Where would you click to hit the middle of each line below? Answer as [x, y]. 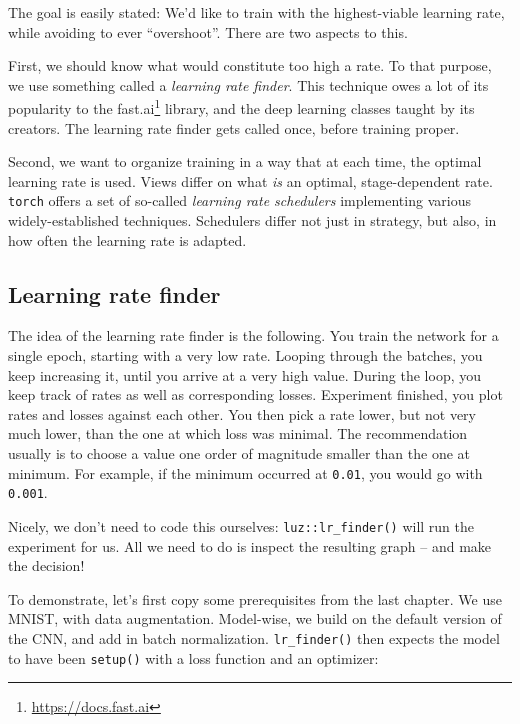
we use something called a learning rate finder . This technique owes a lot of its [248, 84]
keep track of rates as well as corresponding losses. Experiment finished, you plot [255, 394]
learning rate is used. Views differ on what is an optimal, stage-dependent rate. [250, 180]
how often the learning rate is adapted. [127, 239]
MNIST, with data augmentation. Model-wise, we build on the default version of [255, 618]
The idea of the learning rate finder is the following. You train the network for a [253, 335]
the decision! [46, 565]
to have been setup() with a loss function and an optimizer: [193, 657]
